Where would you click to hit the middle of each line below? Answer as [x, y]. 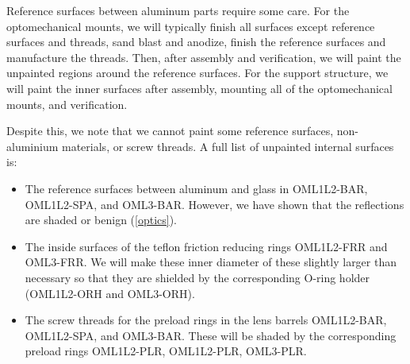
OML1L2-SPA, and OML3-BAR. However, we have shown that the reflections [215, 204]
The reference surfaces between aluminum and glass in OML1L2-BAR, [196, 188]
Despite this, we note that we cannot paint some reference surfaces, [170, 131]
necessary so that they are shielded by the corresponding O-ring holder [197, 277]
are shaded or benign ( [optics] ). [101, 220]
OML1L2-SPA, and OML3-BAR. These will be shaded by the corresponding [211, 335]
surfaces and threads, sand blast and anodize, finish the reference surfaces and [196, 42]
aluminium [33, 146]
